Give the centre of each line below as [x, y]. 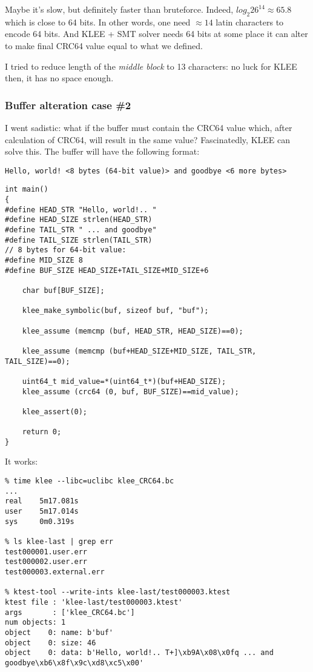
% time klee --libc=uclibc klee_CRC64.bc [90, 481]
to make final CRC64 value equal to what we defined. [104, 45]
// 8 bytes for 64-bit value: [66, 250]
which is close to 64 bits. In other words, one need [98, 22]
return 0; [42, 432]
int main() [27, 190]
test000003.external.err [55, 572]
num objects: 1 [35, 623]
